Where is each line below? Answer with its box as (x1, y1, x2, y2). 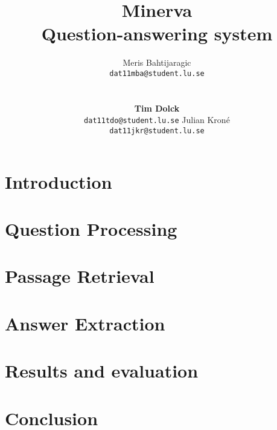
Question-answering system (41, 21, 273, 46)
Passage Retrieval (5, 264, 154, 288)
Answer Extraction (5, 311, 165, 335)
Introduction (5, 169, 112, 194)
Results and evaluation (5, 358, 199, 383)
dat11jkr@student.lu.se (109, 127, 205, 135)
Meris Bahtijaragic (123, 56, 191, 69)
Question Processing (5, 217, 177, 241)
